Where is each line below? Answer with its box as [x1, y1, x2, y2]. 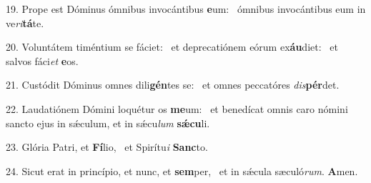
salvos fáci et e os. [6, 53, 79, 68]
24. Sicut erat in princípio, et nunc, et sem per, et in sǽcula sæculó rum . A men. [6, 163, 358, 178]
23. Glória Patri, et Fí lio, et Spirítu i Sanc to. [6, 139, 208, 154]
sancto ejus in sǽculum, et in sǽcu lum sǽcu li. [6, 115, 210, 130]
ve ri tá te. [6, 15, 44, 30]
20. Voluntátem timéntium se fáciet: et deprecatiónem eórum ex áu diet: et [6, 39, 338, 54]
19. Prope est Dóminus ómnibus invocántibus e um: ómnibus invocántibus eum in [6, 1, 366, 16]
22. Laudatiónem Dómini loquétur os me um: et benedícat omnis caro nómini [6, 101, 348, 116]
